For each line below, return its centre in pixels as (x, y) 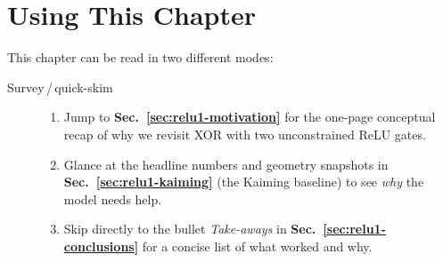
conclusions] (101, 246)
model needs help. (113, 198)
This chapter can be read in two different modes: (140, 57)
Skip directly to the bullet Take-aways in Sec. (190, 229)
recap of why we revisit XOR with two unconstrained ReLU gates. (245, 134)
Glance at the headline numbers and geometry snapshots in (226, 164)
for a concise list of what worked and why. (257, 246)
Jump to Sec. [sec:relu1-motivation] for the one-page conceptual (250, 117)
